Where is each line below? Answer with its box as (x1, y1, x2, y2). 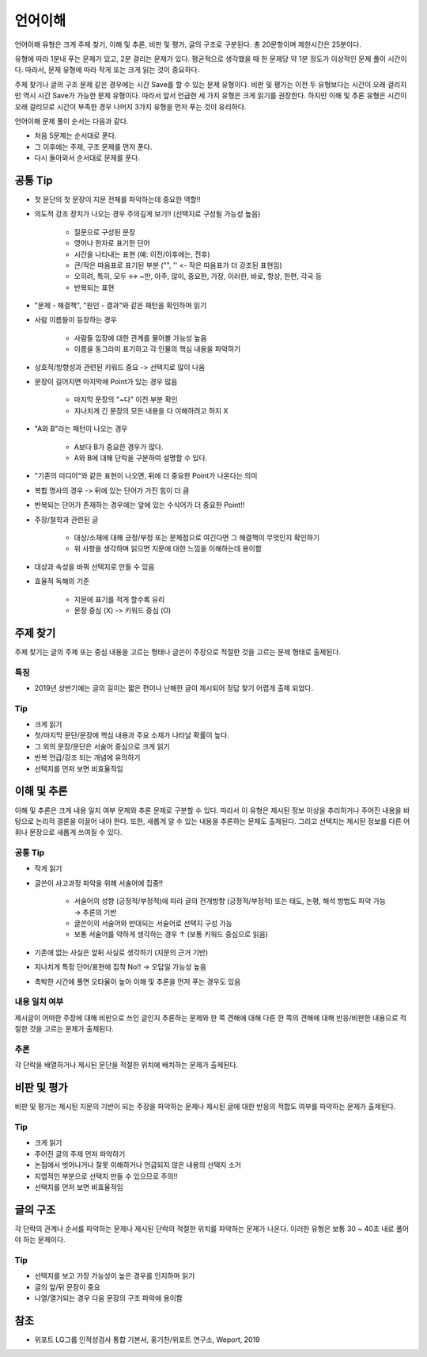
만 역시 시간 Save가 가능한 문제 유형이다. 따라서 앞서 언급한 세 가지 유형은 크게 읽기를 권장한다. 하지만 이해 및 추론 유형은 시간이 (14, 91, 407, 101)
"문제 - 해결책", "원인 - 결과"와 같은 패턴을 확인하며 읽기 (34, 301, 207, 311)
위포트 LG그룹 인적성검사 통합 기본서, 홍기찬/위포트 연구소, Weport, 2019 (34, 1335, 260, 1344)
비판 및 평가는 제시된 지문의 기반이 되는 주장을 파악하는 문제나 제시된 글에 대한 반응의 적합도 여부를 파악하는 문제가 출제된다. (14, 1102, 396, 1111)
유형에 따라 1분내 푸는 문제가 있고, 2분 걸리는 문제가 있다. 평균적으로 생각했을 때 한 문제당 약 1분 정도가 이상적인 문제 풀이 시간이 (14, 54, 407, 63)
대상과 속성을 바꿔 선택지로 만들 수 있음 (34, 562, 155, 571)
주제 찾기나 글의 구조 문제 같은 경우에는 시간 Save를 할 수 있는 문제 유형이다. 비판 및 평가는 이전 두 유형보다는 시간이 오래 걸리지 (14, 79, 407, 89)
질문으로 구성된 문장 (74, 227, 136, 237)
